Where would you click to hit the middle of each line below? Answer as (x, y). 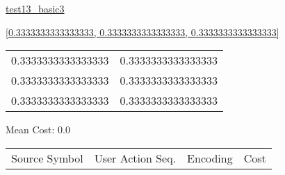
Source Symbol (47, 158)
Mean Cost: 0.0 (38, 130)
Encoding (210, 158)
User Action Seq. (135, 158)
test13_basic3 (35, 8)
